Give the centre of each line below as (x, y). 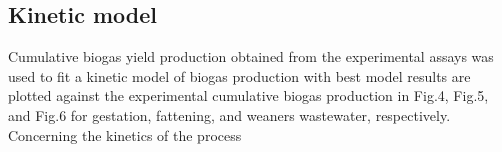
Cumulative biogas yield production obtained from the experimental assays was (251, 56)
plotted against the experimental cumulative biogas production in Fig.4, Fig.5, (248, 95)
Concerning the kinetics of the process (125, 134)
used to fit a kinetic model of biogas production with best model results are (239, 75)
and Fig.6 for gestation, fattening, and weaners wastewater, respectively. (229, 114)
